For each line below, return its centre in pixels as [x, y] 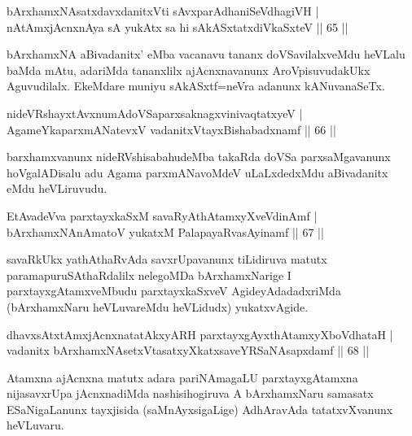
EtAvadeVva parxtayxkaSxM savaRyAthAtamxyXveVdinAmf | [162, 215]
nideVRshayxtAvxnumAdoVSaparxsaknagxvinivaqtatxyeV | [155, 113]
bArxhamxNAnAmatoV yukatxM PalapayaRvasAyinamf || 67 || [165, 231]
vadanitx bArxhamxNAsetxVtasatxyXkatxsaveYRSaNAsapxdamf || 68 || [188, 350]
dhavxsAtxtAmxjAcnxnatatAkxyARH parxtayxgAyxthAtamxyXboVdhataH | [200, 334]
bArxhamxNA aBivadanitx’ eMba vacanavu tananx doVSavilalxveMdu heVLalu [206, 54]
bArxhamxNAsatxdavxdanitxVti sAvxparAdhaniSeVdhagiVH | [163, 11]
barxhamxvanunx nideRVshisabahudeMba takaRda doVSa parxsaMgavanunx [199, 157]
